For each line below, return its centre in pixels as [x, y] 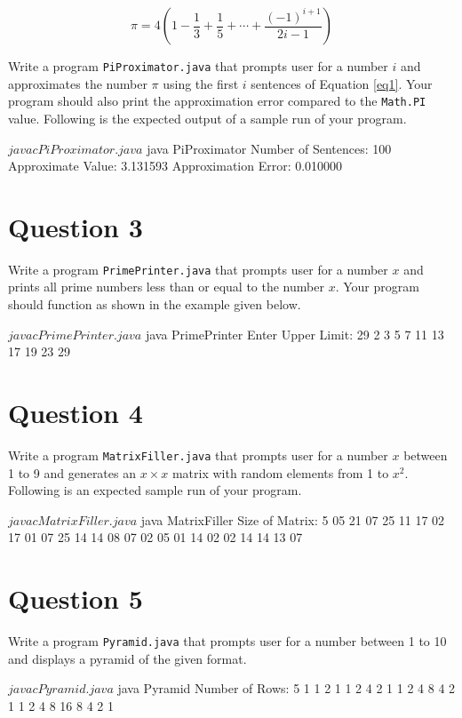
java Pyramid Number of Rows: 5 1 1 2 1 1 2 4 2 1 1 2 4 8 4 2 [287, 688]
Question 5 [76, 598]
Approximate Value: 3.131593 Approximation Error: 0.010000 [175, 166]
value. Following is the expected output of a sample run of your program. [207, 118]
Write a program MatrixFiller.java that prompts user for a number [198, 455]
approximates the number [78, 83]
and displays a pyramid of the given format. [127, 658]
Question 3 [76, 226]
